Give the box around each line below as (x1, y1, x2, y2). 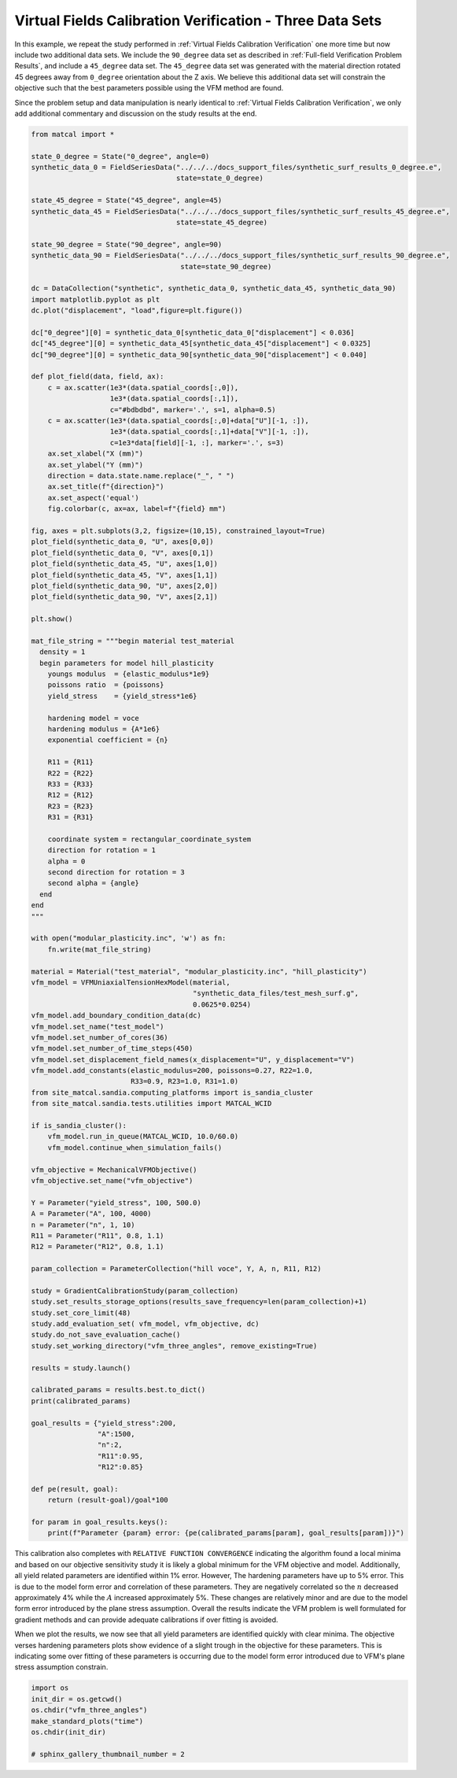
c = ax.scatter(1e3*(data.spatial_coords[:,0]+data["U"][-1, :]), (47, 416, 310, 425)
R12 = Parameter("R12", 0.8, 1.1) (31, 1242, 164, 1251)
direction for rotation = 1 (47, 846, 157, 855)
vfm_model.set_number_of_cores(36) (31, 1033, 168, 1042)
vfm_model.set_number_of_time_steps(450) (31, 1044, 193, 1053)
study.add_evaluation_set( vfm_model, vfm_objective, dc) (31, 1319, 260, 1329)
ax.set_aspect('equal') (47, 493, 139, 502)
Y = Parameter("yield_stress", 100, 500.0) (31, 1198, 202, 1207)
